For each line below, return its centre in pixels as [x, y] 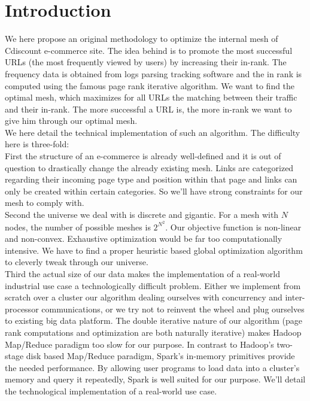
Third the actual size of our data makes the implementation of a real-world [142, 274]
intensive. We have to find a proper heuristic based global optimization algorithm [154, 250]
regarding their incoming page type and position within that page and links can [151, 179]
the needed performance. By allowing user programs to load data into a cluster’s [152, 367]
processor [22, 309]
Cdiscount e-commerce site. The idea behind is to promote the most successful [149, 50]
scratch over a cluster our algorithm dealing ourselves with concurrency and [144, 297]
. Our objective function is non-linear [233, 227]
